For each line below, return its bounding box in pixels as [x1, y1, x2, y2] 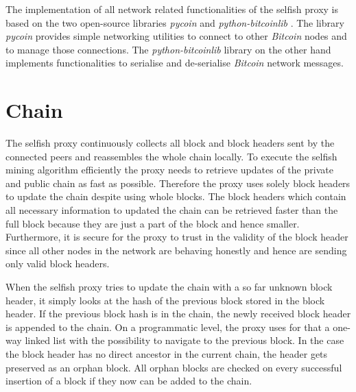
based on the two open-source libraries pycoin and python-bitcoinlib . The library [5, 15, 344, 29]
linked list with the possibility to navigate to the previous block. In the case [25, 333, 344, 347]
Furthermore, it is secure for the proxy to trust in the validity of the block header [5, 230, 348, 244]
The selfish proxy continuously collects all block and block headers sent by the [5, 136, 335, 150]
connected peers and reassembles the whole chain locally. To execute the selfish [5, 149, 337, 163]
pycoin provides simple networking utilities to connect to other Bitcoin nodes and [5, 29, 347, 43]
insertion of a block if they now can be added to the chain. [5, 373, 252, 388]
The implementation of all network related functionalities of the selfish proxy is [5, 2, 338, 16]
